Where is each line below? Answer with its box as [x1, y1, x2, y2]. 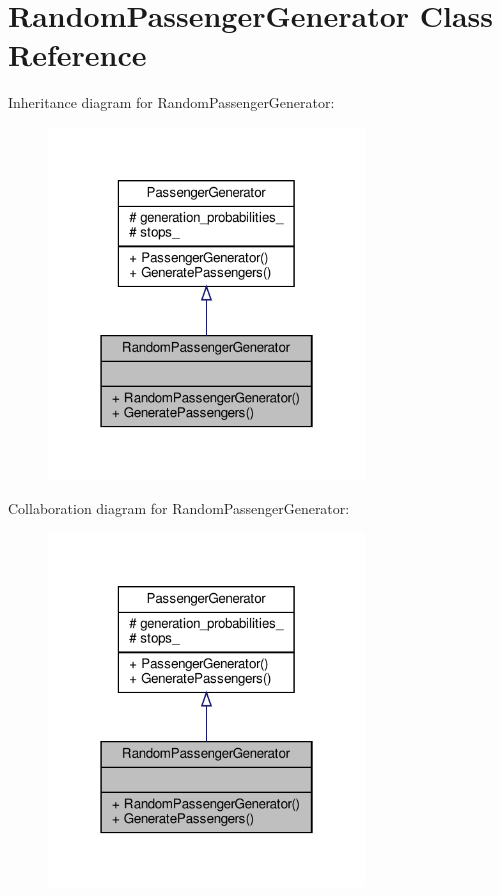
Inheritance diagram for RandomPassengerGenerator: [8, 92, 335, 113]
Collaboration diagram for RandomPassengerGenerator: [8, 498, 350, 519]
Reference [8, 34, 147, 75]
